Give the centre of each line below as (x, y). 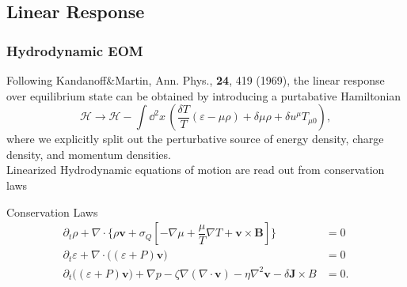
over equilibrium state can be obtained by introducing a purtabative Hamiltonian (204, 95)
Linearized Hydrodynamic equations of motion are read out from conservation (196, 170)
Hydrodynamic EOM (75, 50)
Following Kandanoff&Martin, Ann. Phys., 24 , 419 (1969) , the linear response (196, 80)
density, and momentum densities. (89, 154)
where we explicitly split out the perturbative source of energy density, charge (195, 139)
